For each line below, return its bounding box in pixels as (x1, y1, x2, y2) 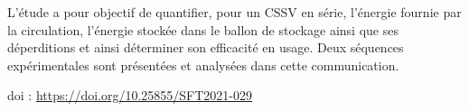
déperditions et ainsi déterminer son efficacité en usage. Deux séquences (7, 38, 404, 57)
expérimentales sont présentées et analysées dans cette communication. (7, 55, 399, 74)
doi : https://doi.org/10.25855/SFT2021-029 (7, 86, 253, 105)
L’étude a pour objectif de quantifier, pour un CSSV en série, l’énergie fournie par (7, 3, 462, 21)
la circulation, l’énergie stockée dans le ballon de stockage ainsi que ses (7, 20, 399, 39)
